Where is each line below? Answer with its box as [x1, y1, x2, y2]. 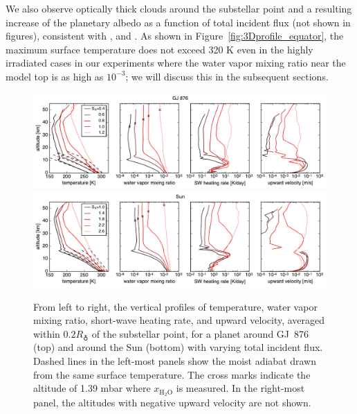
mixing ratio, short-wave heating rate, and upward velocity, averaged [33, 313, 325, 327]
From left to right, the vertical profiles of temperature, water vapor [33, 299, 318, 313]
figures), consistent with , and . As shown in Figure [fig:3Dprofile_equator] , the [6, 28, 344, 43]
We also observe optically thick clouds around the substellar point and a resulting [6, 1, 352, 15]
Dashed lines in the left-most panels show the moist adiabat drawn [33, 354, 317, 368]
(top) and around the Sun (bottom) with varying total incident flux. [33, 340, 323, 354]
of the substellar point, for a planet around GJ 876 [91, 326, 309, 340]
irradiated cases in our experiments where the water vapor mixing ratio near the [6, 55, 346, 70]
